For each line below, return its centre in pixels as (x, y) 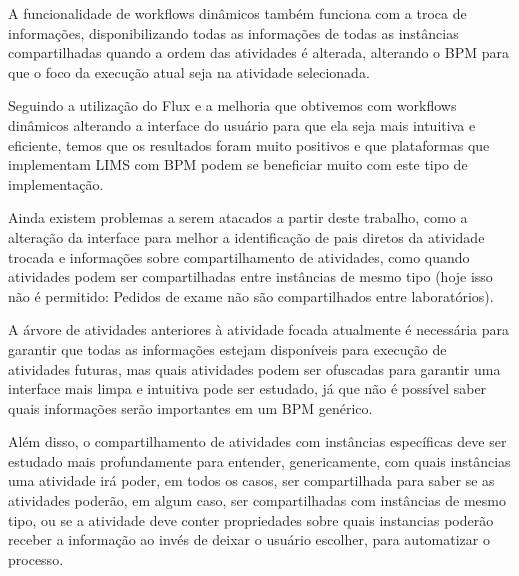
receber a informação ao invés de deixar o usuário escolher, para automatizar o (249, 539)
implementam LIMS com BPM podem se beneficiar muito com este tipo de (238, 164)
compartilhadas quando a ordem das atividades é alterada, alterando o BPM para (258, 52)
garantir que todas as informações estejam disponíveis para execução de (227, 348)
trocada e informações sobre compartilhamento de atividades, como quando (239, 256)
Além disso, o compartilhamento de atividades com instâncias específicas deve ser (257, 441)
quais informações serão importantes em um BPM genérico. (190, 407)
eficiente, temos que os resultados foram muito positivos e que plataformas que (249, 144)
